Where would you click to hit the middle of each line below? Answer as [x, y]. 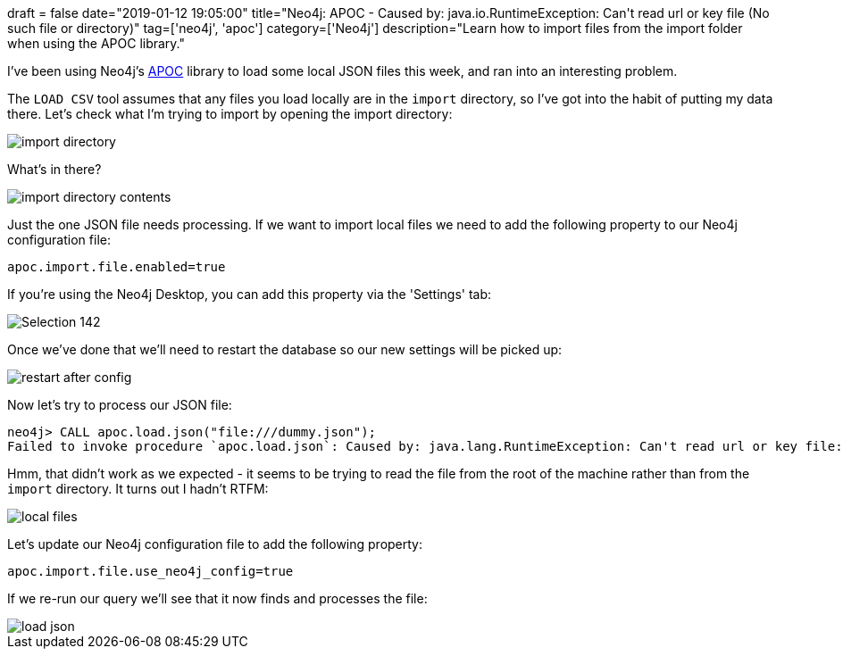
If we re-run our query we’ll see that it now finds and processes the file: [217, 598]
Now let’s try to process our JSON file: [120, 405]
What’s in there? [54, 169]
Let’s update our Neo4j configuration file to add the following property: [215, 544]
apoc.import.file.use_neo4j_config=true [150, 571]
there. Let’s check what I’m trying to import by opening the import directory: [230, 114]
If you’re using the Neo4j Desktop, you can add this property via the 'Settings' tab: [250, 294]
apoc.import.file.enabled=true [117, 267]
